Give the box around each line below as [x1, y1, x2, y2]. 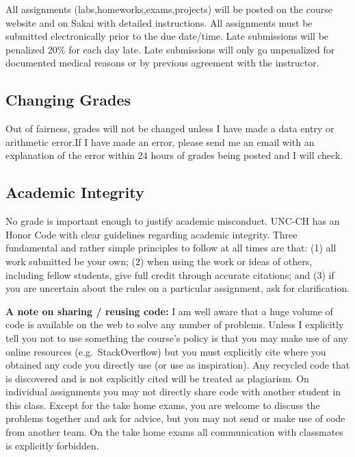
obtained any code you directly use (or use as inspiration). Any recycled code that [5, 358, 350, 372]
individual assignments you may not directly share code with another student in [5, 384, 341, 399]
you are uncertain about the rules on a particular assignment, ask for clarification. [5, 281, 350, 295]
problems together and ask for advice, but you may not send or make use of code [5, 411, 345, 425]
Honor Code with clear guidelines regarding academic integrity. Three [5, 227, 298, 241]
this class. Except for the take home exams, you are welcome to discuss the [5, 397, 320, 412]
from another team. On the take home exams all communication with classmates [5, 425, 343, 439]
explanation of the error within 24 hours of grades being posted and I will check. [5, 148, 343, 162]
